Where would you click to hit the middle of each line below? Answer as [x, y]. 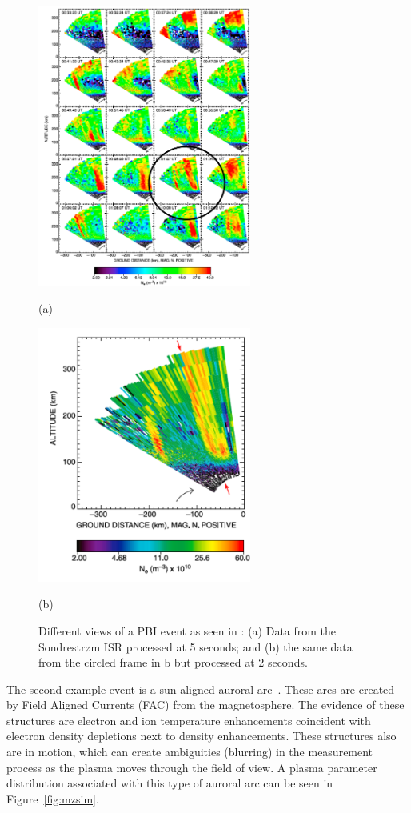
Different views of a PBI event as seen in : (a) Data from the [188, 630]
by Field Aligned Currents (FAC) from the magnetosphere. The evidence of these [205, 705]
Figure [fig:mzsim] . [53, 798]
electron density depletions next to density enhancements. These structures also [202, 736]
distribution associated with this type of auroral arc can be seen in [170, 783]
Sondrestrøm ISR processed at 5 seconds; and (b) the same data [196, 646]
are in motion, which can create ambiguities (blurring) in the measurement [190, 752]
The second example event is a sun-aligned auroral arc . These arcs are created [201, 689]
